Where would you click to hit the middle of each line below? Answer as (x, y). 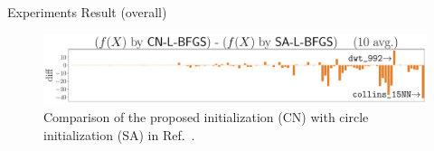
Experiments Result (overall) (87, 12)
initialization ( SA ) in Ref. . (119, 134)
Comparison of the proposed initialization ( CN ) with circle (206, 117)
